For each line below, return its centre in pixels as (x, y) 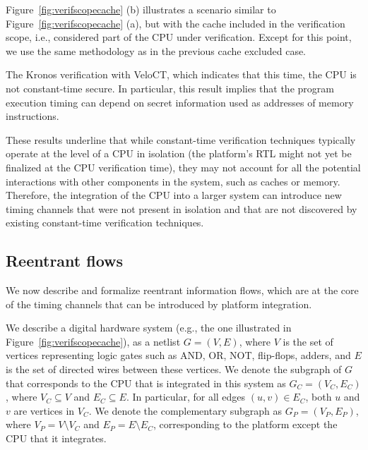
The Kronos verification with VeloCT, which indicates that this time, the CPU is (181, 74)
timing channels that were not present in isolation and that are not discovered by (182, 208)
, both (319, 397)
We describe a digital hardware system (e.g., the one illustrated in (149, 328)
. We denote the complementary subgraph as (185, 410)
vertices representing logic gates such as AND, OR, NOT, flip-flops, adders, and (178, 355)
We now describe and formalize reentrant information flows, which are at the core (182, 290)
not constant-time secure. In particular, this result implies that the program (170, 88)
